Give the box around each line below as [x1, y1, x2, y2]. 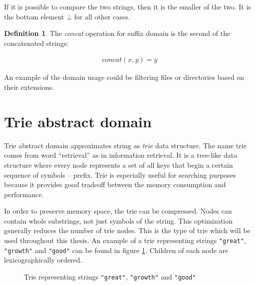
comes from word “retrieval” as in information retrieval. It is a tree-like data [4, 150, 238, 160]
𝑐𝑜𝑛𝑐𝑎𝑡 [102, 56, 122, 64]
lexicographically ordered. [4, 255, 82, 265]
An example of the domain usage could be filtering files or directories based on [4, 72, 245, 82]
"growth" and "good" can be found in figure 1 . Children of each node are [4, 245, 229, 255]
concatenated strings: [4, 37, 69, 48]
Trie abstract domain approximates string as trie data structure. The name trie [4, 140, 247, 150]
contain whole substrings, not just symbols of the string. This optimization [4, 215, 233, 226]
